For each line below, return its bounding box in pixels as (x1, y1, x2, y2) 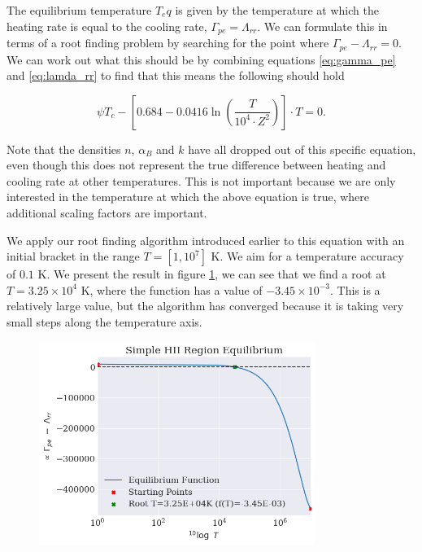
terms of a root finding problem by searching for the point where (7, 34, 329, 51)
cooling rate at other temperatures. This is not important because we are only (7, 172, 396, 189)
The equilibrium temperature (7, 2, 152, 18)
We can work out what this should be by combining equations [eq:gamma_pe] (7, 50, 396, 68)
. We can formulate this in (257, 17, 388, 34)
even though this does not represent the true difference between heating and (7, 156, 386, 173)
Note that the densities (7, 140, 121, 157)
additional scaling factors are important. (7, 204, 207, 221)
